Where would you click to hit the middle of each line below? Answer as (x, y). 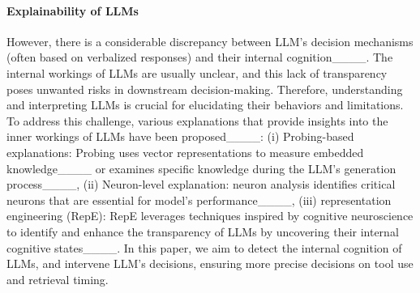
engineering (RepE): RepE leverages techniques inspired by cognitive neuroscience (210, 216)
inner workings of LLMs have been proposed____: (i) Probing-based (180, 136)
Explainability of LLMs (73, 10)
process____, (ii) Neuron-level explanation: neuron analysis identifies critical (201, 184)
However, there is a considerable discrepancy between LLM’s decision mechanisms (210, 41)
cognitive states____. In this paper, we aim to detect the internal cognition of (204, 247)
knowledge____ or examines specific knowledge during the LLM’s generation (201, 168)
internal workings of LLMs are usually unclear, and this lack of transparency (197, 72)
